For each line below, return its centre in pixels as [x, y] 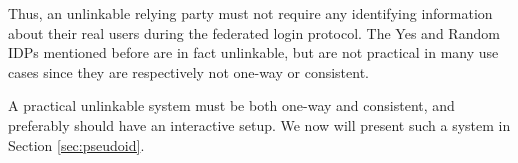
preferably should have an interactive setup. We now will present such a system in [259, 124]
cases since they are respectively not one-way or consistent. [189, 71]
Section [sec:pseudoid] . [76, 144]
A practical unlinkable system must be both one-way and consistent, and [231, 105]
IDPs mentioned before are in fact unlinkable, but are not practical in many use [253, 52]
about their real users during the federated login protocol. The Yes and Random [254, 32]
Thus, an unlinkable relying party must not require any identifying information [250, 13]
